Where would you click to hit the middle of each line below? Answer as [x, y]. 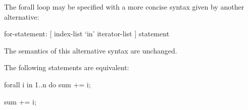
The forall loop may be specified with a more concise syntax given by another [124, 7]
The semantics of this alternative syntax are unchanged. [91, 50]
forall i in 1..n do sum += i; [47, 84]
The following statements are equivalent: [67, 67]
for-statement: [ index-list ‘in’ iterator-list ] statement [87, 34]
